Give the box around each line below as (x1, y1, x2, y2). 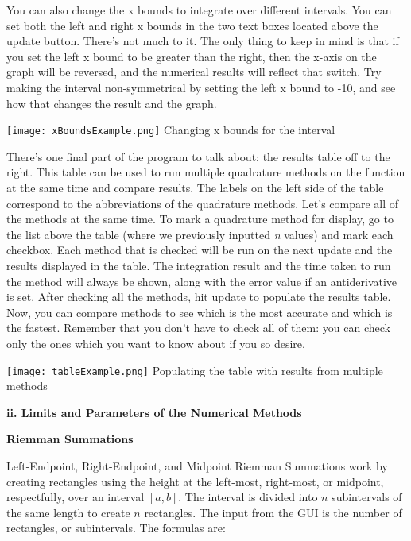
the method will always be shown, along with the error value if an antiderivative (6, 272, 397, 289)
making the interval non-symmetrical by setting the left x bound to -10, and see (6, 79, 396, 95)
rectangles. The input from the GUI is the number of (144, 504, 402, 520)
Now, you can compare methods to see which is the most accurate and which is (6, 303, 393, 320)
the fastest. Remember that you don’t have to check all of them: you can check (6, 319, 390, 336)
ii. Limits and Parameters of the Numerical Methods (6, 404, 302, 420)
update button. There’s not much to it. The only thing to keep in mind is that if (6, 33, 399, 49)
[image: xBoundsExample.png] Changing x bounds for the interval (6, 122, 335, 138)
